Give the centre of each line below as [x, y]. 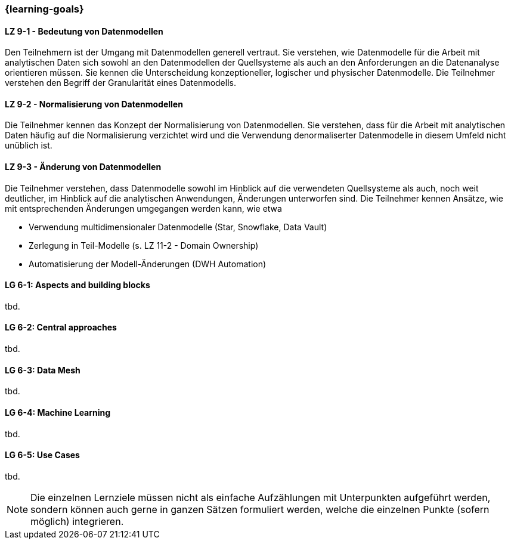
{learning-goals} [44, 9]
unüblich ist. [29, 146]
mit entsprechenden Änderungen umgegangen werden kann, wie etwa [143, 208]
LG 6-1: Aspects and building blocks [78, 285]
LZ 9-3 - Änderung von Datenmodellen [83, 167]
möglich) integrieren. [77, 521]
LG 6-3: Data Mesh [43, 370]
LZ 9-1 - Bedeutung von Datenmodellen [84, 31]
